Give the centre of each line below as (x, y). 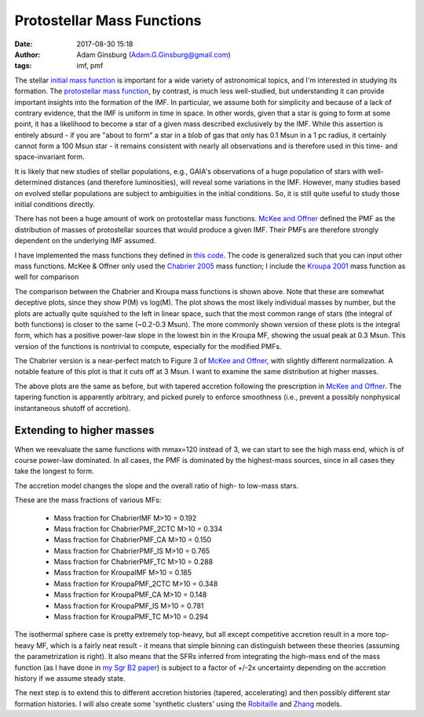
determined (33, 182)
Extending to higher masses (84, 430)
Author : (27, 54)
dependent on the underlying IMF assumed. (85, 241)
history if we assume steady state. (70, 678)
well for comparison (47, 277)
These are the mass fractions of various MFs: (88, 500)
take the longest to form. (54, 471)
